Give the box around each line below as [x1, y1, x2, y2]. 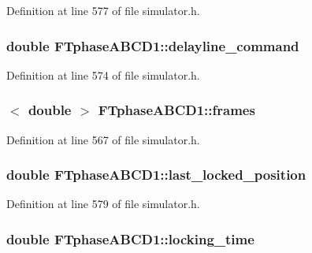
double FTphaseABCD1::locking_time [6, 229, 254, 248]
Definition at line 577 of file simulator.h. [6, 2, 200, 18]
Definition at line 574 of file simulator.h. [6, 66, 200, 83]
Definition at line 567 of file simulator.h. [6, 131, 200, 147]
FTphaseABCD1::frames [98, 100, 255, 120]
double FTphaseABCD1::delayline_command [6, 35, 299, 55]
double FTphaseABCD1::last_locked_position [6, 165, 306, 184]
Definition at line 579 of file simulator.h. [6, 195, 200, 212]
